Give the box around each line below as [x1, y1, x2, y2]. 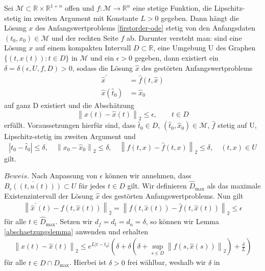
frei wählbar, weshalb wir [127, 257, 206, 267]
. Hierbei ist [69, 257, 107, 267]
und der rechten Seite [52, 32, 118, 43]
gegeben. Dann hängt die [161, 12, 239, 23]
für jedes [79, 180, 106, 191]
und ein [90, 52, 114, 63]
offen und [65, 3, 94, 13]
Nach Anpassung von [31, 170, 98, 181]
